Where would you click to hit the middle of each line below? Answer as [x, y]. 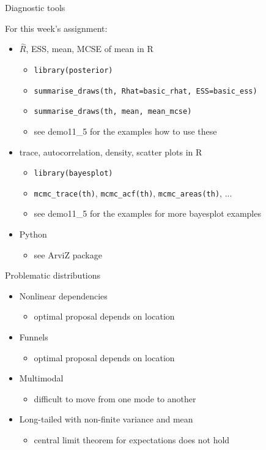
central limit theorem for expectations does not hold [132, 440]
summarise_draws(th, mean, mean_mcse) [113, 112]
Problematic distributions [53, 275]
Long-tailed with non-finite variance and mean [106, 419]
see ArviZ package [68, 254]
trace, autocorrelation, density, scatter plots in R [111, 152]
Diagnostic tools [35, 7]
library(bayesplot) [73, 174]
